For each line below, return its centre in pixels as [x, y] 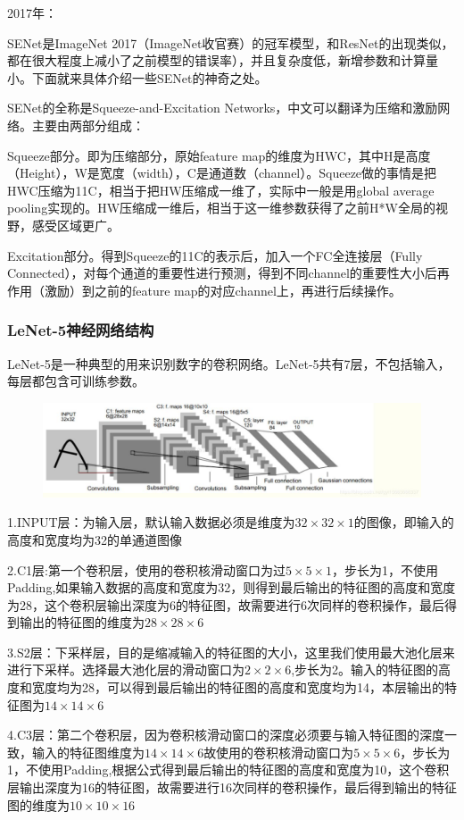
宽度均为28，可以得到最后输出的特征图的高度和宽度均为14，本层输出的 [238, 687]
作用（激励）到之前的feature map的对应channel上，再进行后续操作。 [204, 290]
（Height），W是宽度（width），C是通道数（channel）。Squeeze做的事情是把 [222, 173]
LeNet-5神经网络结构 [81, 330]
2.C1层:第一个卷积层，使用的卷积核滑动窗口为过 [146, 569]
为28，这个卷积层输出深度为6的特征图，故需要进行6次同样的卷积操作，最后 [226, 604]
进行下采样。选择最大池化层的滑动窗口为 [126, 669]
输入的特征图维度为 [88, 752]
